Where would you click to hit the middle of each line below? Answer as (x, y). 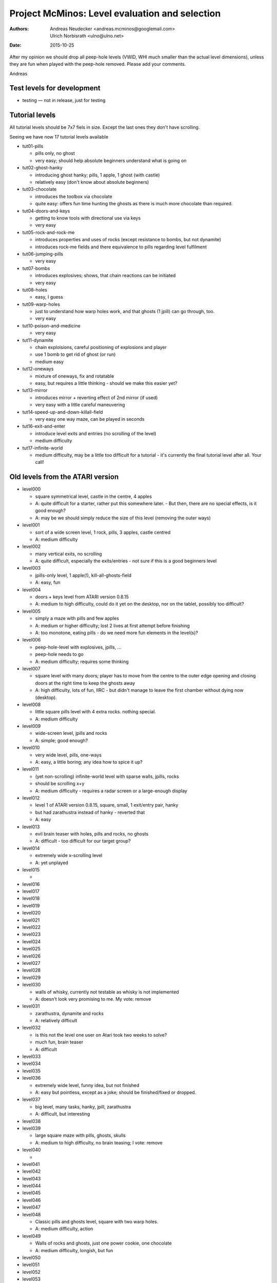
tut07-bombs (36, 268)
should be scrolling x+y (60, 784)
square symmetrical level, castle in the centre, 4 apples (94, 496)
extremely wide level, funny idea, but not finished (87, 1085)
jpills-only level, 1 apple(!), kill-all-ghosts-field (83, 575)
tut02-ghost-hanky (42, 168)
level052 (32, 1272)
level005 (32, 611)
